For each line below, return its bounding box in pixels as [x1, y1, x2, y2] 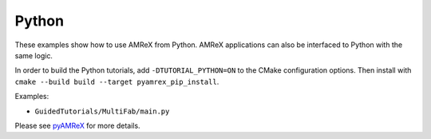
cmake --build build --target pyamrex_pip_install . [14, 77, 219, 86]
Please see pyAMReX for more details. [14, 121, 140, 130]
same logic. [14, 50, 53, 60]
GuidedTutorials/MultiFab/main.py [34, 106, 170, 116]
